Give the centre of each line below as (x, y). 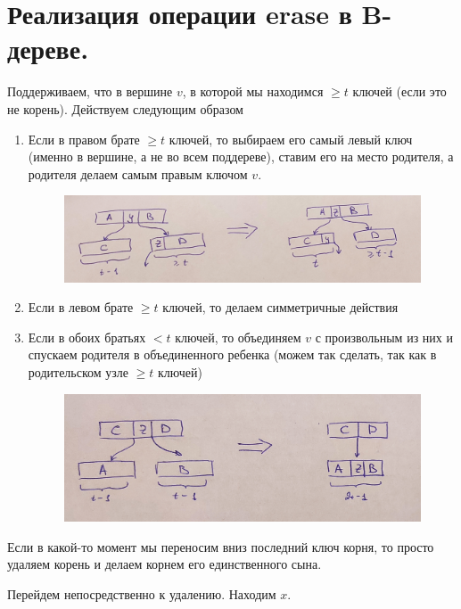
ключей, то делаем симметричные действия (280, 307)
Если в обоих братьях (87, 337)
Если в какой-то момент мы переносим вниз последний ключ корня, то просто (221, 546)
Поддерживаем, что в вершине (90, 91)
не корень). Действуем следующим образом (125, 108)
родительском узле (78, 371)
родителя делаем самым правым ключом (138, 173)
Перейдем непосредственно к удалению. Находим (142, 593)
